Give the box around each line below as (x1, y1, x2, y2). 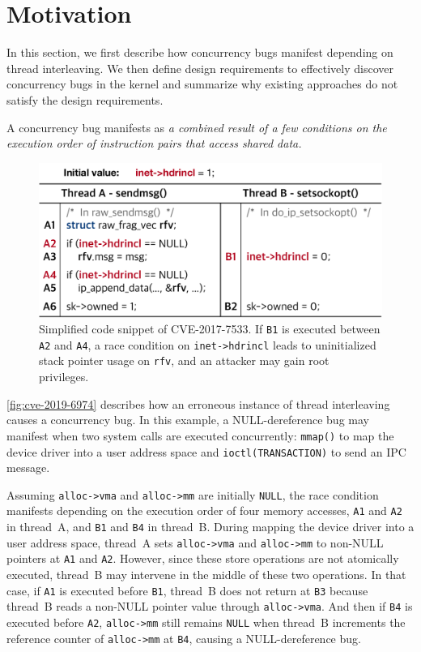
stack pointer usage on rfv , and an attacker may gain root (39, 352, 330, 369)
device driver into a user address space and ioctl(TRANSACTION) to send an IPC (6, 443, 406, 460)
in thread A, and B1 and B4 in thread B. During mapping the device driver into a (6, 518, 415, 535)
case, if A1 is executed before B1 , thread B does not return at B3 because (6, 581, 368, 598)
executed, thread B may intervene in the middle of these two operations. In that (6, 566, 406, 583)
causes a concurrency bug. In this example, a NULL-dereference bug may (6, 411, 369, 428)
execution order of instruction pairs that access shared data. (6, 135, 302, 152)
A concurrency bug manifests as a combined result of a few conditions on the (6, 118, 387, 135)
